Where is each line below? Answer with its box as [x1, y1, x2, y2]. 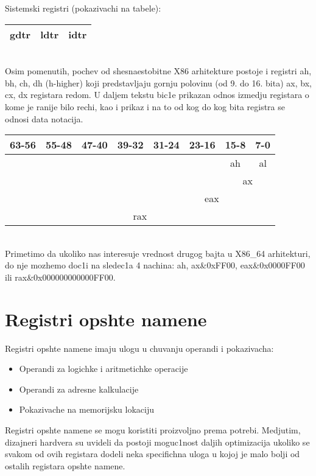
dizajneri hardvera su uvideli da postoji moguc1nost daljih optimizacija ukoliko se [5, 435, 310, 448]
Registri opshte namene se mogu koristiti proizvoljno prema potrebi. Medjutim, [5, 424, 301, 436]
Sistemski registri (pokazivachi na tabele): [5, 2, 161, 14]
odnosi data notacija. [5, 112, 83, 125]
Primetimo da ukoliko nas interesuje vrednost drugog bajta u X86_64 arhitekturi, [5, 247, 311, 259]
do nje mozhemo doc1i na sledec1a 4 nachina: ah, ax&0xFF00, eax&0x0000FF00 [5, 259, 305, 271]
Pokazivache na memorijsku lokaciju [19, 403, 154, 416]
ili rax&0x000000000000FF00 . [5, 270, 116, 283]
